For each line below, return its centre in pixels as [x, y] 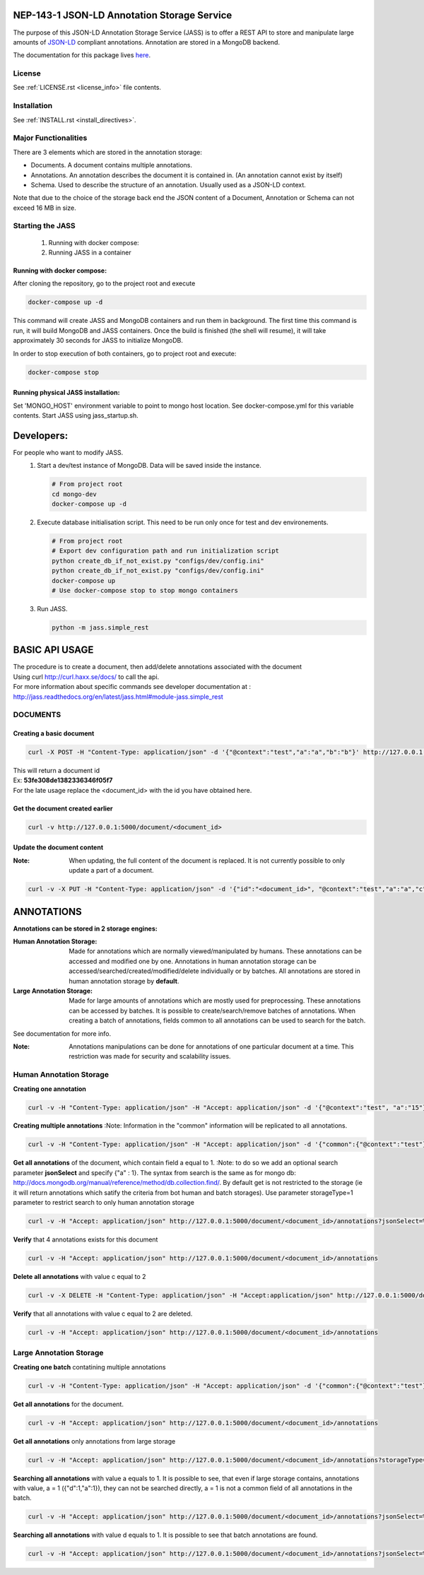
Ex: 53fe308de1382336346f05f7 [63, 780]
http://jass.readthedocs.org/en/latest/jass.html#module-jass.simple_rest [118, 697]
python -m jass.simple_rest [100, 627]
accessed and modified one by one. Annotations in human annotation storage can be [193, 961]
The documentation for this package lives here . [82, 55]
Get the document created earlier [63, 808]
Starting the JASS [44, 226]
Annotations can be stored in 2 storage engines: [86, 928]
